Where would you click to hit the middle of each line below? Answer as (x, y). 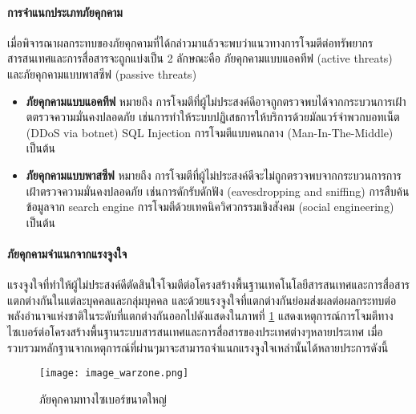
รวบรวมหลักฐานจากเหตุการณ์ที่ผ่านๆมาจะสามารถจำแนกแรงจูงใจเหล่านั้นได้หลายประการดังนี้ (198, 347)
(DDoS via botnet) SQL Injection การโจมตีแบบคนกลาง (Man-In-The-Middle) (210, 132)
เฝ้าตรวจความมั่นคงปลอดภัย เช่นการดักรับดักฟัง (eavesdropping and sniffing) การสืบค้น (218, 191)
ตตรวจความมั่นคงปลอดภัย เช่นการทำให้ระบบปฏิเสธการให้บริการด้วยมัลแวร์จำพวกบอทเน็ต (213, 117)
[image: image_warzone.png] (114, 373)
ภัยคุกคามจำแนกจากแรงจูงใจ (67, 253)
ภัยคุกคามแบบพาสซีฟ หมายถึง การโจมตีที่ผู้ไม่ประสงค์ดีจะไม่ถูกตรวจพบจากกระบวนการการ (214, 175)
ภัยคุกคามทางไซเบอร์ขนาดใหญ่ (103, 398)
